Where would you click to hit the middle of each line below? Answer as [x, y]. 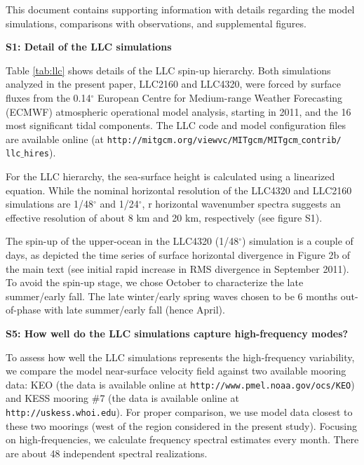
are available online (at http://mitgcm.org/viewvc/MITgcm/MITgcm [152, 139]
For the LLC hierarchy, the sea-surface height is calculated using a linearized [170, 176]
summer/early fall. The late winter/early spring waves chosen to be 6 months [172, 296]
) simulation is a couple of [298, 241]
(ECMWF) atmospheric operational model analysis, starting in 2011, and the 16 [178, 111]
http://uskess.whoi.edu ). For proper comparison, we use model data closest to [179, 412]
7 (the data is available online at [169, 398]
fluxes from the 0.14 [48, 97]
